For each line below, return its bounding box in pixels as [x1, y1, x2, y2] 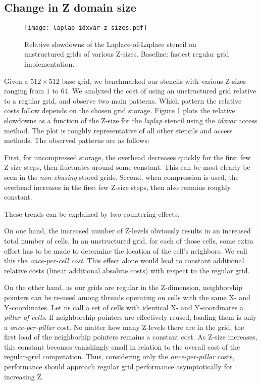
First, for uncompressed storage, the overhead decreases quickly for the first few [4, 152, 251, 162]
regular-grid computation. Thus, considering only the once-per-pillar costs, [4, 351, 235, 362]
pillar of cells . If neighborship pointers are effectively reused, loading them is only [4, 312, 257, 322]
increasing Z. [4, 371, 43, 381]
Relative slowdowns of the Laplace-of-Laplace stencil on [24, 38, 196, 49]
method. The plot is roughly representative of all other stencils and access [4, 125, 233, 135]
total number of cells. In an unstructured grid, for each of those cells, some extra [4, 235, 254, 246]
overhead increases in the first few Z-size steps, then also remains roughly [4, 181, 231, 192]
